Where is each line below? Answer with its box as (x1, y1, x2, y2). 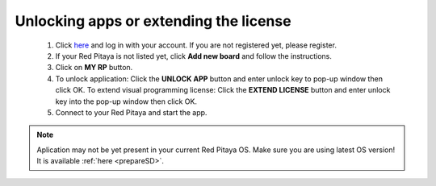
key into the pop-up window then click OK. (55, 97, 198, 106)
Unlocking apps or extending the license (15, 12, 291, 30)
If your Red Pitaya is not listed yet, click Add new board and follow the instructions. (55, 51, 333, 60)
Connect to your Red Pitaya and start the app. (55, 107, 208, 117)
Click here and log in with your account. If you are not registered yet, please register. (55, 40, 337, 50)
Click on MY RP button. (55, 63, 133, 72)
